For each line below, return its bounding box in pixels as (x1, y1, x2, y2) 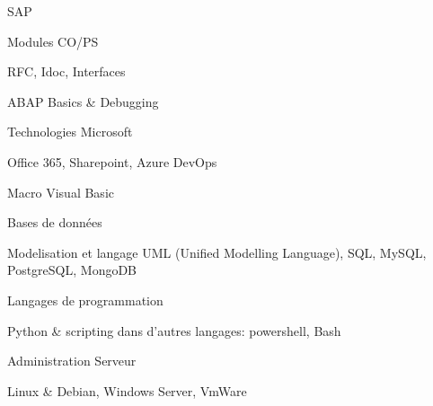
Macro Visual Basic (7, 182, 114, 201)
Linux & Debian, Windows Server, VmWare (7, 381, 247, 400)
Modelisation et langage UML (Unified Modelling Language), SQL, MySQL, (7, 243, 427, 261)
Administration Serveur (7, 351, 137, 370)
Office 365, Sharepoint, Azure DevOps (7, 152, 217, 171)
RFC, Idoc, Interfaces (7, 62, 126, 81)
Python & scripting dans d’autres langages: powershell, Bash (7, 321, 341, 340)
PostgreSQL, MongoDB (7, 260, 137, 279)
